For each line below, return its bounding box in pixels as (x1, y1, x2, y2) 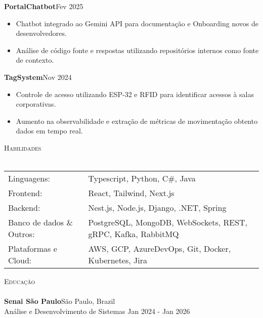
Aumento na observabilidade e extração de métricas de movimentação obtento (16, 115, 258, 126)
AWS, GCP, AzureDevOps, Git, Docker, (88, 243, 231, 255)
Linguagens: (8, 172, 50, 185)
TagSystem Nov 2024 (4, 71, 72, 82)
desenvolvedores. (16, 28, 67, 38)
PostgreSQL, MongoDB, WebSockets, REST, (88, 216, 248, 229)
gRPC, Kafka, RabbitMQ (88, 228, 179, 240)
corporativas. (16, 99, 56, 109)
